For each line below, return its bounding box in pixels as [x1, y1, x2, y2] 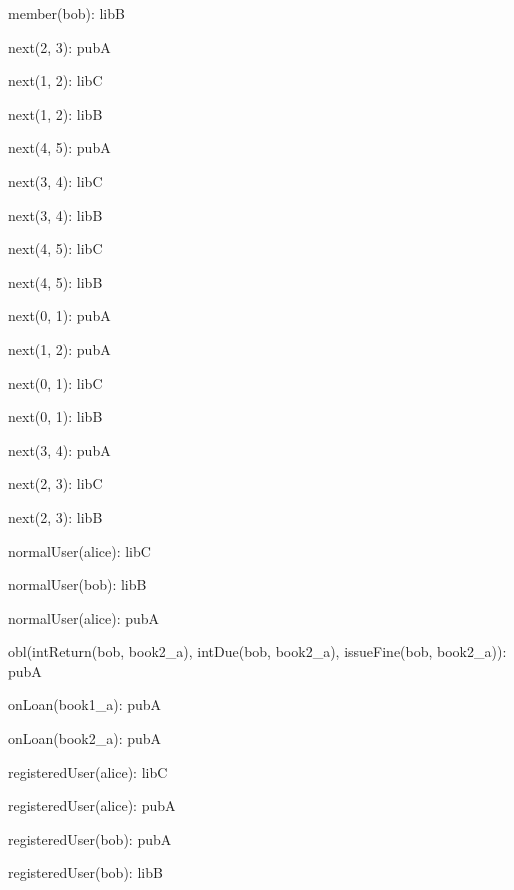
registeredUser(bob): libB [8, 862, 163, 883]
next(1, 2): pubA [8, 338, 111, 359]
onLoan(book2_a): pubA [8, 728, 162, 749]
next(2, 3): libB [8, 506, 103, 527]
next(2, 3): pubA [8, 36, 111, 57]
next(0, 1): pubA [8, 305, 111, 326]
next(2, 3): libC [8, 473, 103, 494]
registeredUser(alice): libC [8, 761, 168, 782]
